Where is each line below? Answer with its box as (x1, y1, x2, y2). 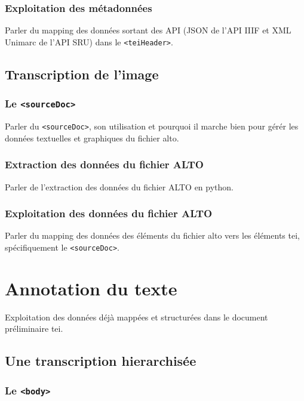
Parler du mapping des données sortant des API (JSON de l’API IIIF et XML (5, 24, 291, 36)
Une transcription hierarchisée (5, 351, 196, 370)
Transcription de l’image (5, 64, 159, 83)
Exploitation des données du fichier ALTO (5, 206, 213, 221)
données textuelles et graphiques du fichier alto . (5, 131, 179, 144)
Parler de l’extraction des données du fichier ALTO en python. (5, 180, 234, 193)
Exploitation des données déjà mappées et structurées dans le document (5, 310, 268, 323)
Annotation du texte (5, 276, 177, 300)
